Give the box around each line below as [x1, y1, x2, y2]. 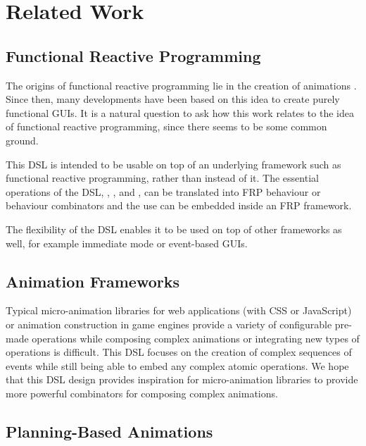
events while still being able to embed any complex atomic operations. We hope [6, 358, 349, 373]
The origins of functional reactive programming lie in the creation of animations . [6, 78, 357, 92]
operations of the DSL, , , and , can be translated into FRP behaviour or [6, 184, 321, 199]
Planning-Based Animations [6, 420, 213, 442]
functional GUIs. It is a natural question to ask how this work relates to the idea [6, 105, 354, 120]
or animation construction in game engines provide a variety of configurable [6, 316, 332, 331]
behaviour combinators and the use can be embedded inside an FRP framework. [6, 198, 352, 213]
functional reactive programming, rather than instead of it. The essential [6, 171, 319, 185]
